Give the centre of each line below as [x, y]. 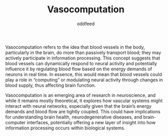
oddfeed [86, 24]
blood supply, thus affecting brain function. [51, 85]
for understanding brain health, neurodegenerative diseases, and [74, 117]
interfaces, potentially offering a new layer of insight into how [91, 122]
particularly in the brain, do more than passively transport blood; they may [83, 52]
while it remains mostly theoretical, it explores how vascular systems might [84, 101]
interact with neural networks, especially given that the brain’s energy [78, 106]
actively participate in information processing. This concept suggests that [83, 58]
